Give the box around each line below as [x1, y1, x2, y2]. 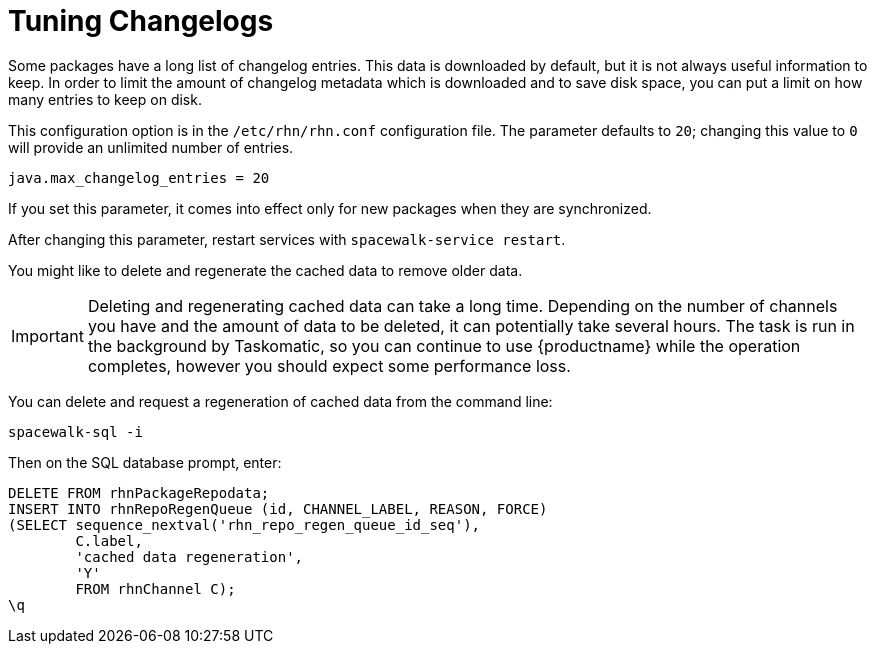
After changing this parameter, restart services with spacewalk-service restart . [8, 230, 566, 248]
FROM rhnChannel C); [75, 580, 236, 597]
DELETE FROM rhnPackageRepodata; [8, 484, 270, 501]
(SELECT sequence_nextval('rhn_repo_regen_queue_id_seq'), [8, 516, 481, 533]
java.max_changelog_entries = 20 [8, 169, 270, 186]
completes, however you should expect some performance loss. [87, 355, 571, 376]
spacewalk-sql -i [8, 423, 143, 440]
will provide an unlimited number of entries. [8, 138, 294, 156]
